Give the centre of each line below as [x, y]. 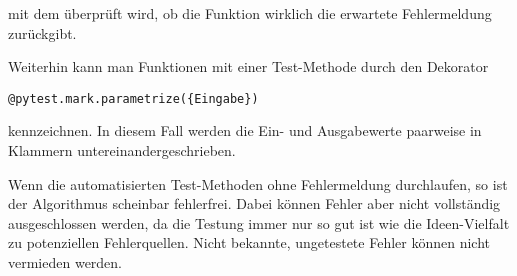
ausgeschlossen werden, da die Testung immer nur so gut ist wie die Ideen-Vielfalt [259, 222]
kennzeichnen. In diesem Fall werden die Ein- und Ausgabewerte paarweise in [245, 130]
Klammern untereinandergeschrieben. [122, 150]
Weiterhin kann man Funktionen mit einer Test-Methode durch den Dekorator [248, 66]
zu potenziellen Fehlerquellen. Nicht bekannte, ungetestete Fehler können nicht [249, 242]
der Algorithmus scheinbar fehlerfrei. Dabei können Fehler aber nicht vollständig [254, 203]
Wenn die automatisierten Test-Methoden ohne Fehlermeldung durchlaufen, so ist [258, 183]
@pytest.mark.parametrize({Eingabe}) [133, 98]
